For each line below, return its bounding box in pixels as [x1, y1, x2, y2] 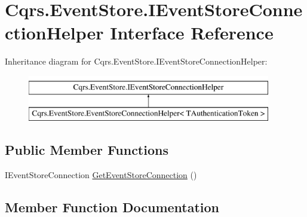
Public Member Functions [5, 140, 168, 159]
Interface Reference [110, 20, 274, 45]
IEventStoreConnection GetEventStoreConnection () [5, 169, 197, 181]
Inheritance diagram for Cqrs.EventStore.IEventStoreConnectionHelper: [5, 55, 268, 68]
